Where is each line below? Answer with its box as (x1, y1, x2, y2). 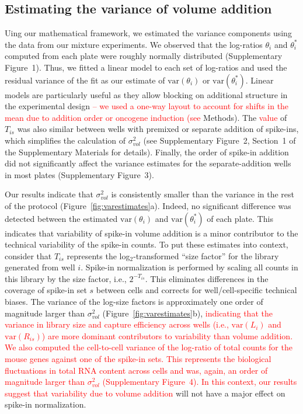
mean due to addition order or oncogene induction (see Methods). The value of (5, 111, 287, 123)
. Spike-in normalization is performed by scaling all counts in (81, 261, 298, 273)
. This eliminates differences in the (145, 272, 269, 284)
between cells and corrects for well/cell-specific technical (96, 284, 297, 296)
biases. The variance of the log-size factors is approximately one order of (5, 295, 263, 308)
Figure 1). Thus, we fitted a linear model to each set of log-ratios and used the (5, 61, 287, 73)
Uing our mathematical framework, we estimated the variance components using (5, 27, 292, 39)
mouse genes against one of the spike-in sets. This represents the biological (5, 353, 271, 365)
